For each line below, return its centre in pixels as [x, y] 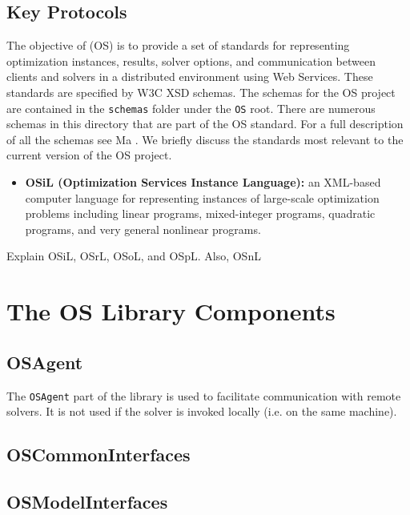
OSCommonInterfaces [98, 455]
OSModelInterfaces [87, 501]
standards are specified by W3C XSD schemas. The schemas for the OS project [201, 92]
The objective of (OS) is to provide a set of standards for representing [178, 45]
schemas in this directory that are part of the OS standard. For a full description [205, 124]
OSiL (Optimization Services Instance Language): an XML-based [203, 182]
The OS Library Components [171, 311]
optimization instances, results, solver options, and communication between [191, 60]
